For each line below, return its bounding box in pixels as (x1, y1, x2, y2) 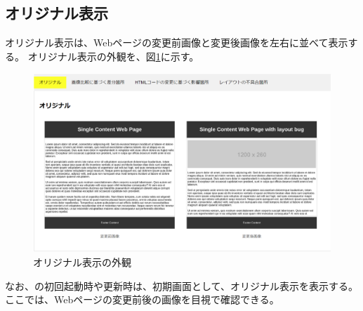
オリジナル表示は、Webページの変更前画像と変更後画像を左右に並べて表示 (5, 35, 348, 50)
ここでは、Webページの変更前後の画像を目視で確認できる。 (5, 292, 279, 307)
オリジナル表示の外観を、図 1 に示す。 (27, 48, 199, 63)
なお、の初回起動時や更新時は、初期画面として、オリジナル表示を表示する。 (5, 278, 358, 293)
